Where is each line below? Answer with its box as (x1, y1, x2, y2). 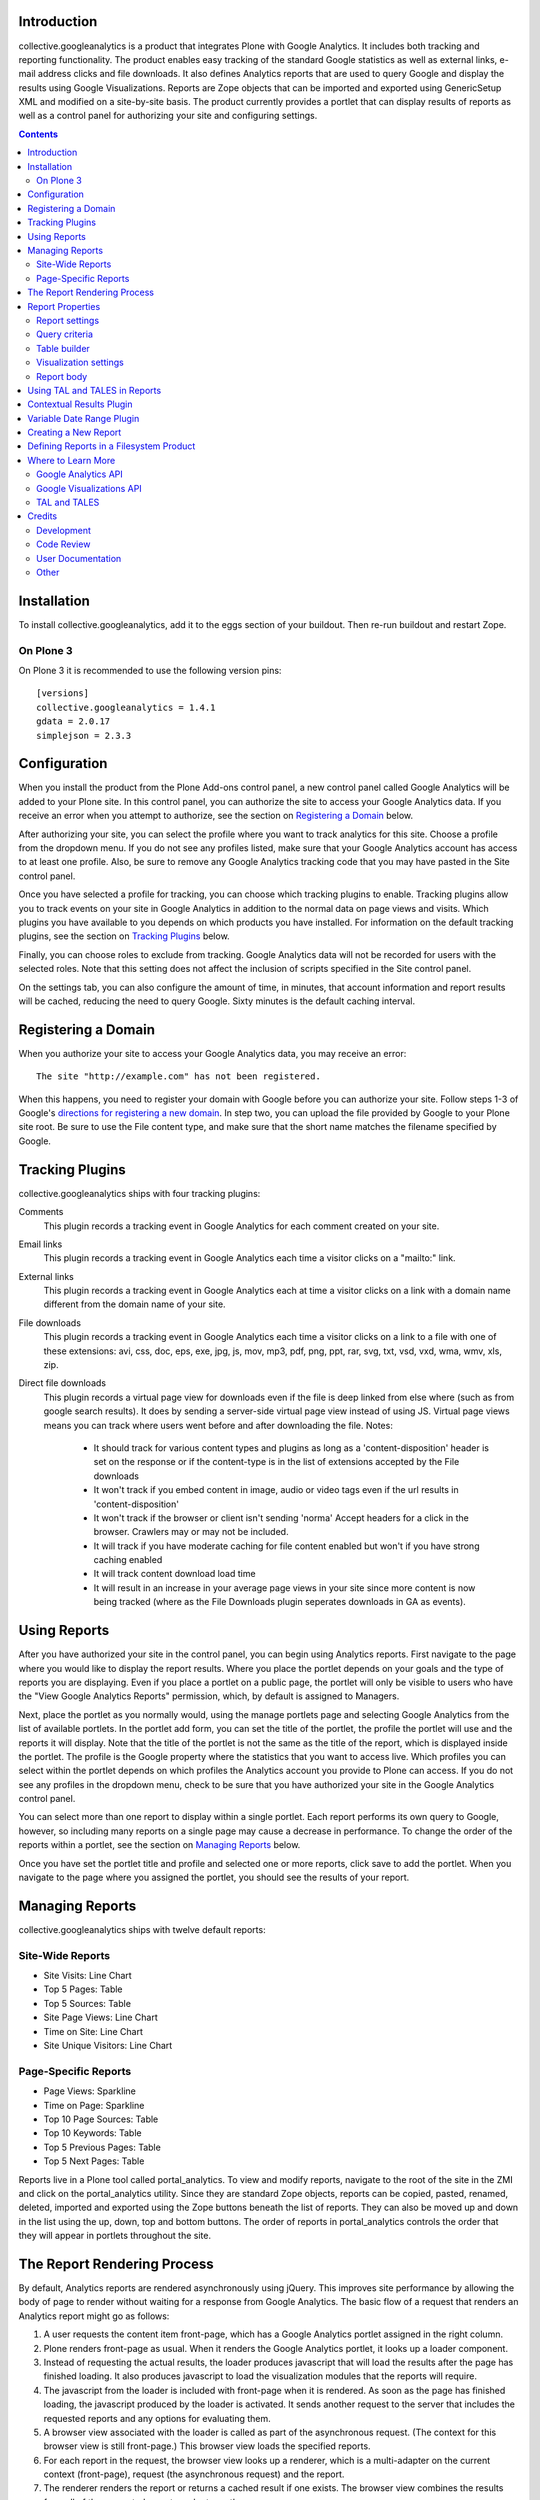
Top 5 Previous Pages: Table (43, 2141, 162, 2153)
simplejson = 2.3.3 (36, 730, 132, 741)
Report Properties (27, 300, 101, 312)
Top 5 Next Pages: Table (43, 2155, 145, 2167)
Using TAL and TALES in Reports (27, 384, 162, 396)
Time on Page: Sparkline (43, 2099, 145, 2111)
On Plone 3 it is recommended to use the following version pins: (18, 665, 282, 677)
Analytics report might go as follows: (18, 2310, 170, 2322)
